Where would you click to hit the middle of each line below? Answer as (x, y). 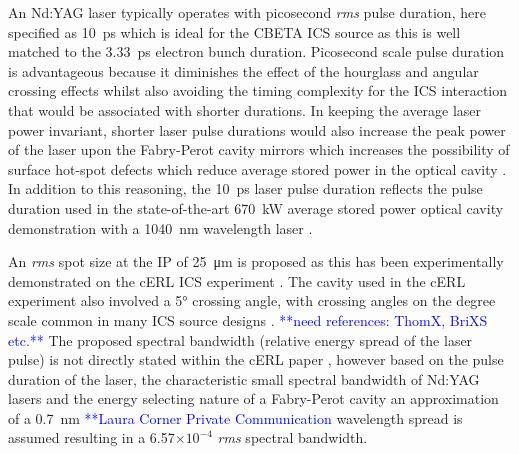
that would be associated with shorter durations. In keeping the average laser (245, 109)
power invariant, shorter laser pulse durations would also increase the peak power (257, 129)
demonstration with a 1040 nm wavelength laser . (160, 227)
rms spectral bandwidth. (292, 437)
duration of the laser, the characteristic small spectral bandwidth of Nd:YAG (244, 378)
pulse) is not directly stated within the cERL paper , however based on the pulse (256, 359)
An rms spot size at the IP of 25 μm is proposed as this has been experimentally (256, 261)
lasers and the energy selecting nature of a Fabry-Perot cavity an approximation (253, 398)
